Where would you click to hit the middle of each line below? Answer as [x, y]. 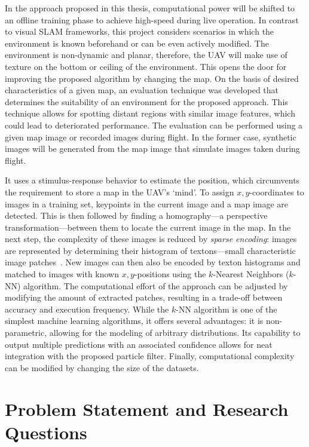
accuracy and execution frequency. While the [87, 309]
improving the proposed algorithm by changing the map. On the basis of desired [152, 78]
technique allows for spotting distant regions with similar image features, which [150, 113]
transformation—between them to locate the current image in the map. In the [148, 227]
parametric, [26, 333]
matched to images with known [62, 274]
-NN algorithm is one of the [227, 309]
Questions [46, 432]
